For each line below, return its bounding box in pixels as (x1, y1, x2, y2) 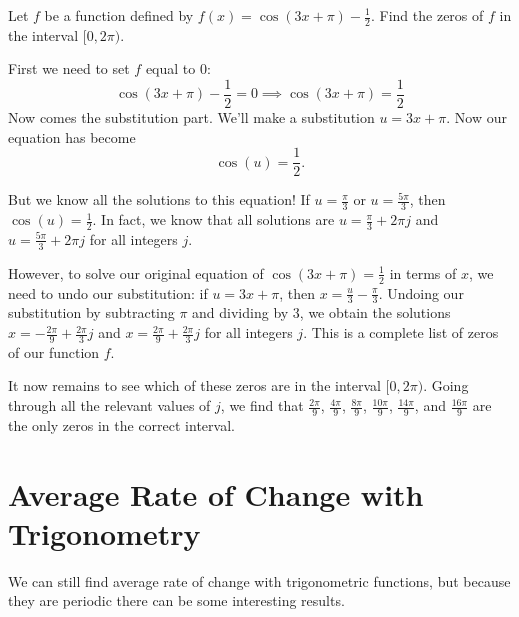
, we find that (220, 395, 304, 416)
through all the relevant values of (8, 395, 211, 416)
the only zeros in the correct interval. (8, 414, 235, 435)
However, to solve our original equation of (8, 262, 264, 283)
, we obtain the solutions (299, 302, 451, 323)
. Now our (446, 107, 507, 128)
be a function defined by (44, 5, 194, 25)
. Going (423, 375, 469, 396)
